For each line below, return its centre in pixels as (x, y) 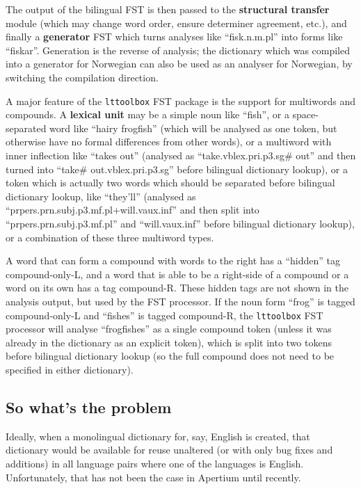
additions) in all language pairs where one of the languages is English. (155, 463)
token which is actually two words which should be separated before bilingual (170, 183)
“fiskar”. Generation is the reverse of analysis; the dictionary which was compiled (178, 50)
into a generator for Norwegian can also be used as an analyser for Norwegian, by (179, 64)
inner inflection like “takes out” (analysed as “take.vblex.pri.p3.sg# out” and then (181, 155)
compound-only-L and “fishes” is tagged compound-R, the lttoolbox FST (165, 315)
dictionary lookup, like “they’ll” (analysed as (101, 196)
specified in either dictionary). (70, 369)
